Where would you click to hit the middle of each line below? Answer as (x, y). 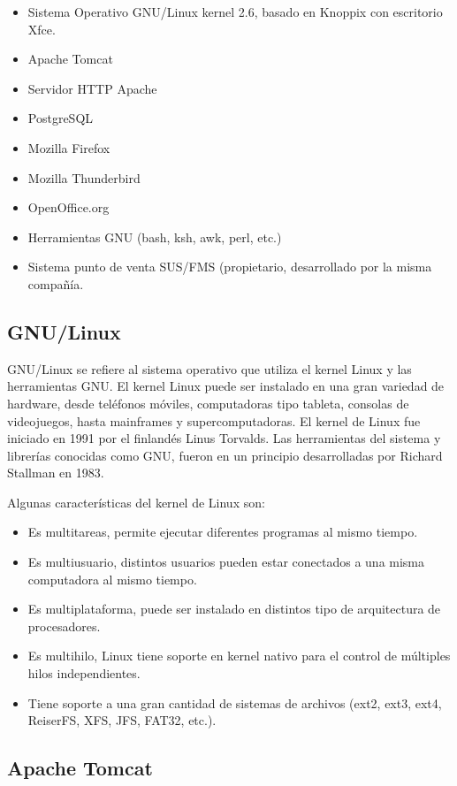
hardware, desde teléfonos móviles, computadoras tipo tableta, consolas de (208, 403)
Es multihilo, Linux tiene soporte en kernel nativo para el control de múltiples (239, 656)
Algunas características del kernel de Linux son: (136, 502)
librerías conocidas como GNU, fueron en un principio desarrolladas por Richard (225, 455)
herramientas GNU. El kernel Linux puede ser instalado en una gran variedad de (226, 386)
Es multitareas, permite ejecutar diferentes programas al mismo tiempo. (223, 532)
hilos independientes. (84, 673)
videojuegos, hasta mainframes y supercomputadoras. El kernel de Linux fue (214, 420)
